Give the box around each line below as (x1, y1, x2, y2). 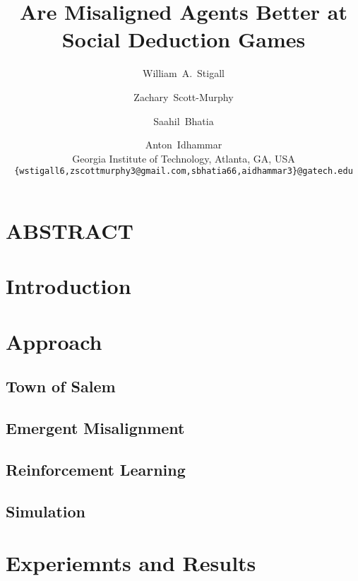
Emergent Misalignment (6, 417, 185, 439)
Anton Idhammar (145, 137, 222, 152)
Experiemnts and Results (6, 548, 256, 577)
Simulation (6, 500, 86, 522)
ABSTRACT (6, 216, 133, 245)
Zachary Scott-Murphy (133, 89, 234, 104)
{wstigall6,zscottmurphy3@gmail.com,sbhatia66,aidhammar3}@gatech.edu (14, 166, 353, 177)
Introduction (6, 271, 131, 300)
